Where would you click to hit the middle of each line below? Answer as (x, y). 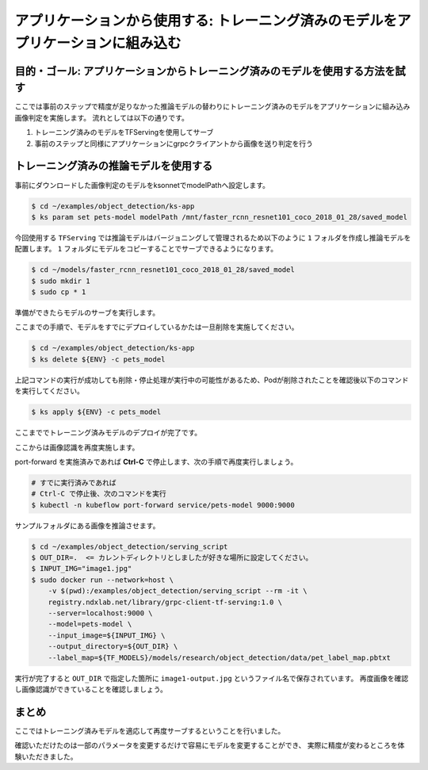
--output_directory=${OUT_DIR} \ (113, 647)
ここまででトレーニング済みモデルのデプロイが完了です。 (108, 433)
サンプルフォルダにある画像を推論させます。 (87, 525)
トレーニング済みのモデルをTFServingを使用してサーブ (124, 132)
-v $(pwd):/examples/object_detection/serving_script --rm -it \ (178, 591)
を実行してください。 (50, 391)
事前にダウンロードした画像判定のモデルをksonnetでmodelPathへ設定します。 (142, 185)
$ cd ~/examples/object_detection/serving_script (130, 546)
